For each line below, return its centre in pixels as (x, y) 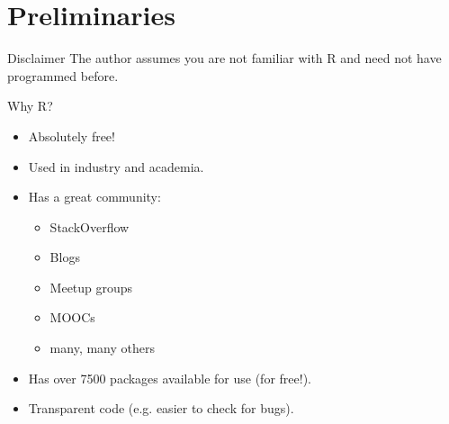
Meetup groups (91, 287)
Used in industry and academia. (116, 166)
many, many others (102, 348)
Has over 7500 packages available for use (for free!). (170, 378)
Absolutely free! (72, 135)
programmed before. (63, 75)
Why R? (30, 106)
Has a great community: (94, 197)
